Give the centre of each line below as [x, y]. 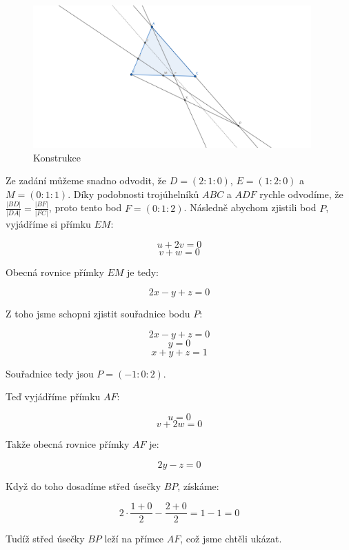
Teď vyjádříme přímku [53, 396]
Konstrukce [57, 157]
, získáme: [198, 485]
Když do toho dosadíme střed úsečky [83, 485]
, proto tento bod [85, 207]
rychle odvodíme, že [301, 194]
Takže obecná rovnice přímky [68, 444]
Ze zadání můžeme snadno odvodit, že [86, 180]
